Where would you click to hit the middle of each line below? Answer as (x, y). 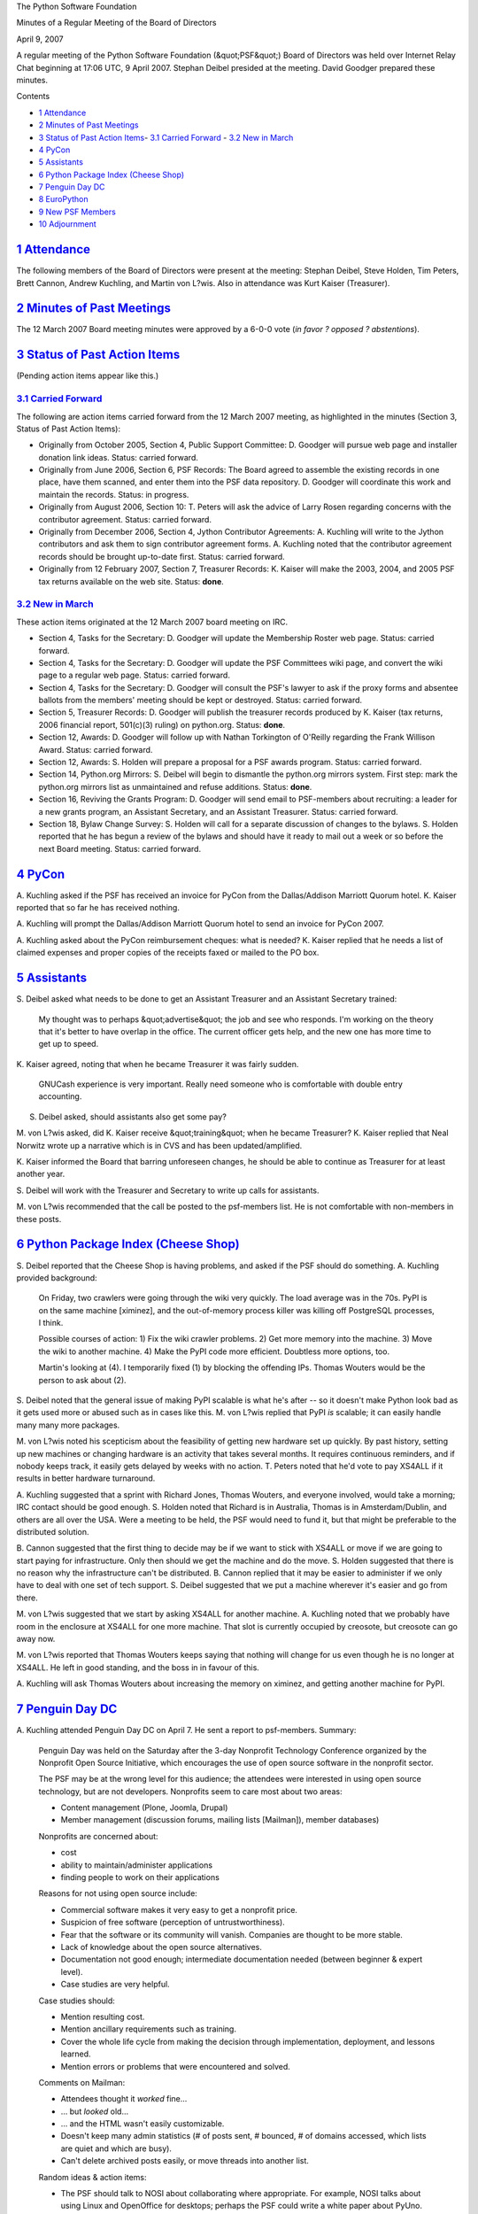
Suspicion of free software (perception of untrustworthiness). (173, 1923)
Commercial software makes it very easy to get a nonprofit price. (179, 1909)
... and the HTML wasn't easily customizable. (143, 2124)
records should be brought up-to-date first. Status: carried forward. (162, 556)
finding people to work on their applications (140, 1877)
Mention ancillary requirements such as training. (148, 2029)
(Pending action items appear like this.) (88, 375)
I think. (51, 1323)
